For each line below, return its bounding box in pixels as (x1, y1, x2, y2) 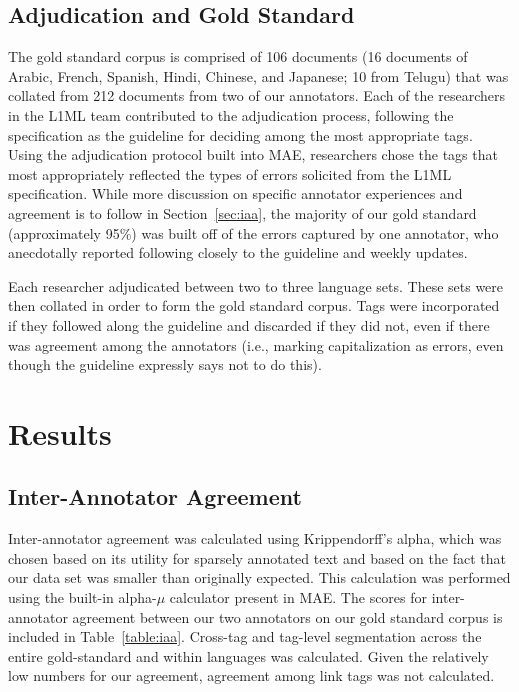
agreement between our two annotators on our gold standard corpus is (72, 606, 503, 627)
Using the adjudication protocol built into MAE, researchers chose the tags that (8, 144, 498, 165)
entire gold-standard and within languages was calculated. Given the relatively (8, 645, 489, 666)
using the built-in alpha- (8, 587, 157, 608)
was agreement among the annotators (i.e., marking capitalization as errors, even (8, 334, 504, 355)
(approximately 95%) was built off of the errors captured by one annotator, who (8, 222, 499, 243)
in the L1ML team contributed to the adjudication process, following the (8, 104, 454, 125)
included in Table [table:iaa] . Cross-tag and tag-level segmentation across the (8, 626, 482, 647)
